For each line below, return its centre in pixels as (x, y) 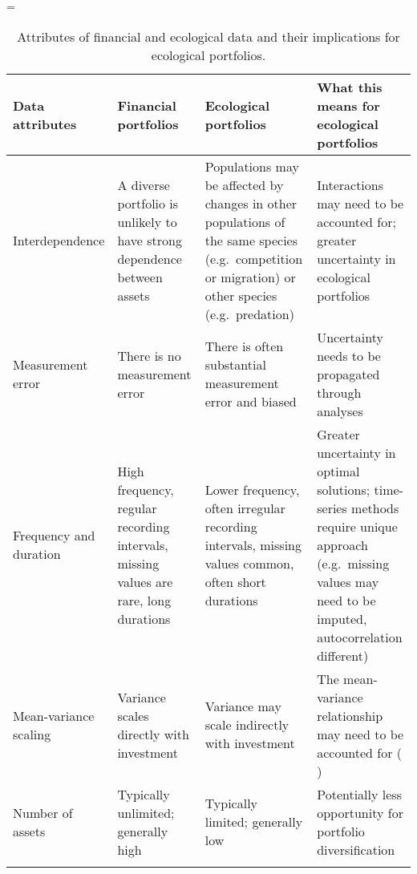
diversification (356, 849)
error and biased (251, 402)
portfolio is (148, 203)
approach (342, 544)
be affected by (244, 184)
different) (343, 655)
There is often (244, 346)
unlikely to (147, 221)
